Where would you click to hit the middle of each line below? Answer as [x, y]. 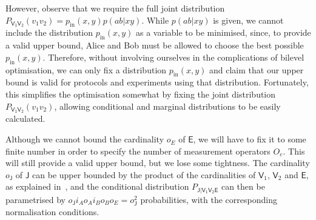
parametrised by [35, 199]
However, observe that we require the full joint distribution [115, 8]
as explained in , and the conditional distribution [97, 186]
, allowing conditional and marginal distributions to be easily [167, 106]
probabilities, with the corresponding [209, 199]
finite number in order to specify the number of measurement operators [138, 151]
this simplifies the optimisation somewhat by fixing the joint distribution [141, 94]
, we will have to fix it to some [250, 139]
